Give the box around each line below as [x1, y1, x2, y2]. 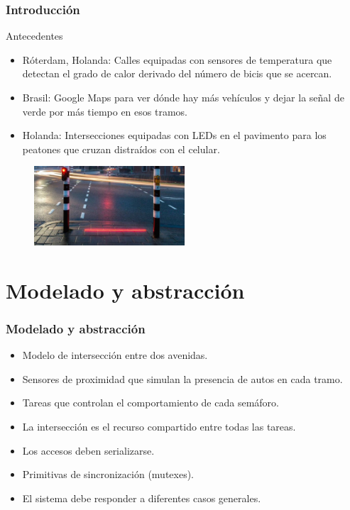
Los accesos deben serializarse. [22, 443, 155, 458]
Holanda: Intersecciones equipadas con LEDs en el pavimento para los [22, 128, 327, 143]
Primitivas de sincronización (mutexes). [22, 467, 195, 482]
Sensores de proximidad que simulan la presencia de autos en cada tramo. [22, 371, 343, 386]
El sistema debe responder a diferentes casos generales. [22, 490, 261, 505]
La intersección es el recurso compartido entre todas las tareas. [22, 418, 296, 433]
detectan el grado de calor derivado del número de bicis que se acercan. [22, 66, 332, 81]
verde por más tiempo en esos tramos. [22, 104, 187, 118]
